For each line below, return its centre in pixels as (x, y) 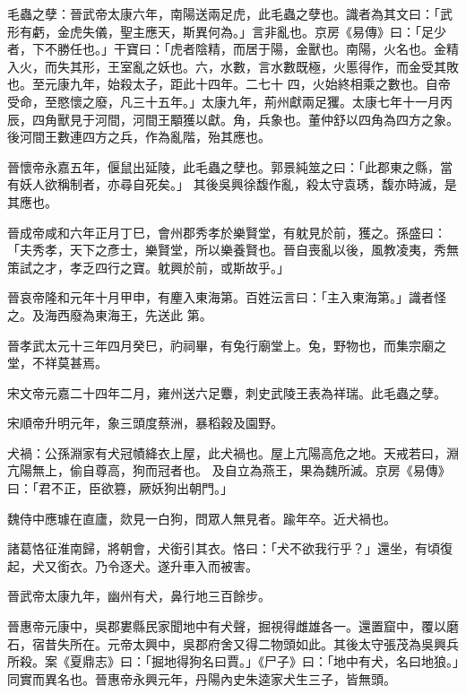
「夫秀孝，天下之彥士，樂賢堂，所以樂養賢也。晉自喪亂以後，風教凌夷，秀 (227, 250)
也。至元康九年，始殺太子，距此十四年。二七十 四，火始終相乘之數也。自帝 (229, 84)
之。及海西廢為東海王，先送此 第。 (110, 314)
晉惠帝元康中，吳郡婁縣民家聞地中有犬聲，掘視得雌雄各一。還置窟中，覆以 (227, 626)
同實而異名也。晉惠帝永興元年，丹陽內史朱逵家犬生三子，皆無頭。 (202, 678)
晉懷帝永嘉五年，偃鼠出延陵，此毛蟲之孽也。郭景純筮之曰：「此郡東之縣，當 (230, 166)
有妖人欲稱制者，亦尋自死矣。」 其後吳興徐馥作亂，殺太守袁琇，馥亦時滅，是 (232, 184)
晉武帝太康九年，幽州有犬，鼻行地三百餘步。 (139, 596)
